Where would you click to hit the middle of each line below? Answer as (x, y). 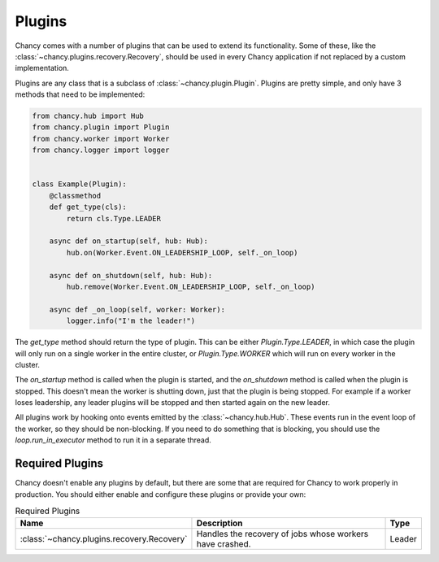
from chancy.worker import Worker (101, 139)
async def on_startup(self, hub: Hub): (129, 241)
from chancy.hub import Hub (88, 116)
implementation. (42, 68)
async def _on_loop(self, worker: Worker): (137, 309)
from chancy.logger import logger (101, 150)
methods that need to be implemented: (80, 94)
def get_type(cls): (88, 207)
